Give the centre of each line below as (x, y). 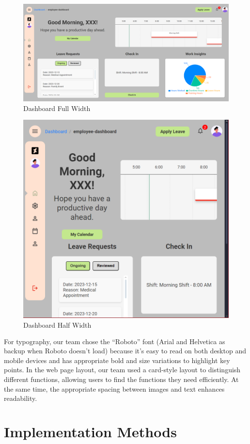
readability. (21, 398)
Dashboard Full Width (57, 108)
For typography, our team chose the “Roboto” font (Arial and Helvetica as (115, 341)
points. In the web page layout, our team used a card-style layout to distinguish (122, 370)
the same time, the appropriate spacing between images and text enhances (114, 388)
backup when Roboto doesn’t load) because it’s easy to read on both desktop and (125, 351)
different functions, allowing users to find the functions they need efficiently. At (121, 379)
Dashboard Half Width (57, 325)
